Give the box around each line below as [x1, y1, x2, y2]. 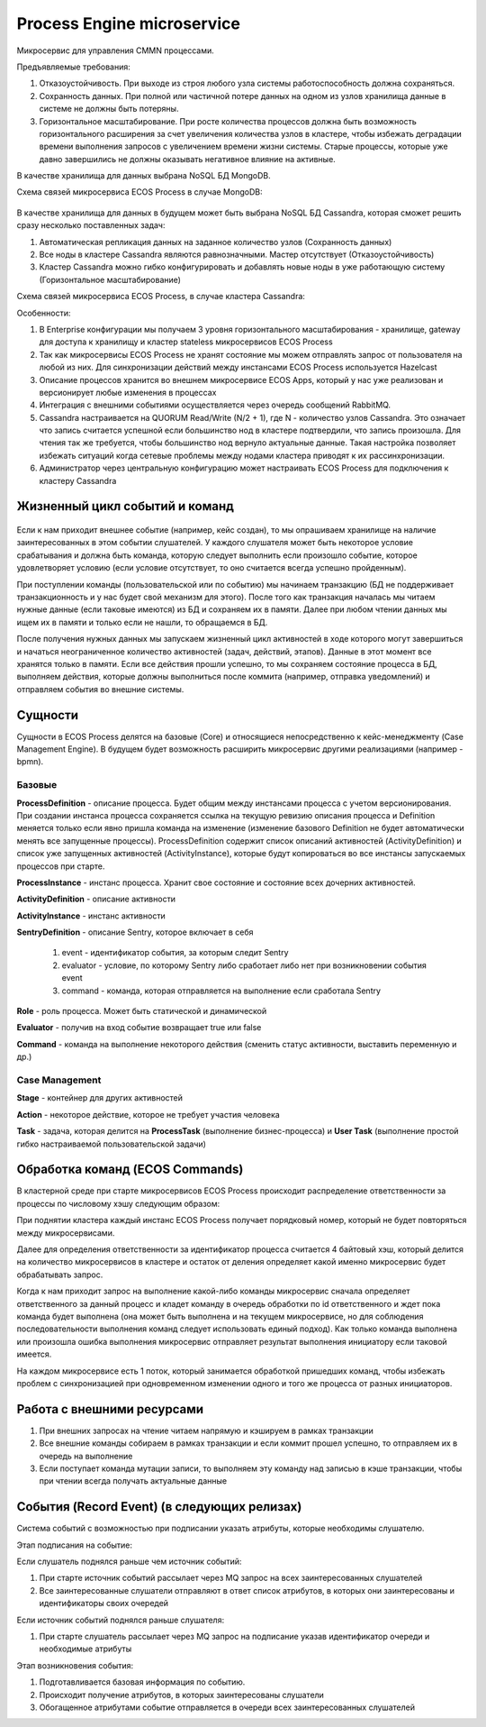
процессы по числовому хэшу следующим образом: [16, 1198, 220, 1209]
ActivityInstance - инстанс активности [16, 910, 166, 921]
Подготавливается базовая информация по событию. [39, 1677, 246, 1687]
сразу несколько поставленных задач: [16, 220, 166, 231]
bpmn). [16, 756, 44, 767]
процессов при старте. [16, 861, 105, 872]
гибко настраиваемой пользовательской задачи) [16, 1138, 207, 1149]
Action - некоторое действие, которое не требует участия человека [16, 1109, 281, 1119]
